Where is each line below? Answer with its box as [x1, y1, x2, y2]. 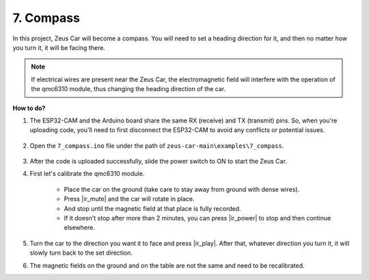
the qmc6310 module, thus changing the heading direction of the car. [31, 85, 226, 93]
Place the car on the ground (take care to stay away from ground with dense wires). [64, 185, 300, 193]
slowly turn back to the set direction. [29, 249, 133, 257]
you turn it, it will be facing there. [12, 43, 106, 51]
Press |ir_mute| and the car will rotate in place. [64, 195, 195, 203]
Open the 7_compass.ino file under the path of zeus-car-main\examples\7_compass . [29, 141, 284, 150]
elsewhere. [64, 223, 95, 232]
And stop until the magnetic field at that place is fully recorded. [64, 204, 242, 212]
